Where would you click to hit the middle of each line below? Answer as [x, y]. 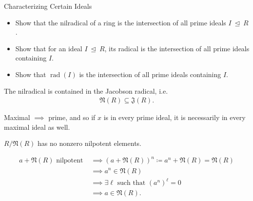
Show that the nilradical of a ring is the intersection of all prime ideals [121, 22]
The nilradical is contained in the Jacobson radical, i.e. [86, 90]
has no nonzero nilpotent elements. [89, 143]
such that [131, 183]
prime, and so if [72, 117]
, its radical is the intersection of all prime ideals [177, 48]
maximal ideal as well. [37, 127]
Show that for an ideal [49, 48]
